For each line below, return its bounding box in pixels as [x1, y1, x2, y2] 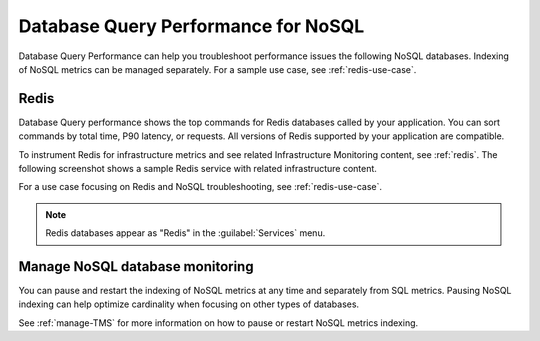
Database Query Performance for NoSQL [18, 15, 365, 37]
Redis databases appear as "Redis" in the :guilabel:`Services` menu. [45, 227, 326, 239]
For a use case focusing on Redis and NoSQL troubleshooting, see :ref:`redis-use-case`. [18, 181, 383, 193]
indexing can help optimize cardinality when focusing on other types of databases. [18, 298, 360, 310]
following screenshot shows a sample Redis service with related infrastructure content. [18, 163, 377, 175]
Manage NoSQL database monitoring [18, 258, 254, 275]
